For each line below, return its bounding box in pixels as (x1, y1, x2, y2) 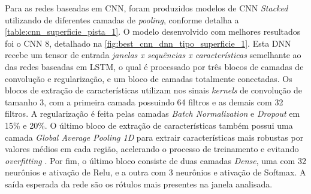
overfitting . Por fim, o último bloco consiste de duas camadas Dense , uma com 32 (5, 154, 306, 166)
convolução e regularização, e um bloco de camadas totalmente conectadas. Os (5, 72, 292, 84)
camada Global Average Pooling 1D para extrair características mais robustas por (5, 131, 304, 143)
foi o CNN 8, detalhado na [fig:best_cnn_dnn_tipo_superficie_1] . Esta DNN (5, 37, 291, 49)
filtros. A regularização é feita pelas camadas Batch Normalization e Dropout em (5, 107, 300, 120)
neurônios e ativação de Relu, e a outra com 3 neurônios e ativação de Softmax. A (5, 166, 306, 178)
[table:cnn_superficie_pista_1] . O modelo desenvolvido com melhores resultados (5, 25, 301, 38)
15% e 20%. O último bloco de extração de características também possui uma (5, 119, 293, 131)
